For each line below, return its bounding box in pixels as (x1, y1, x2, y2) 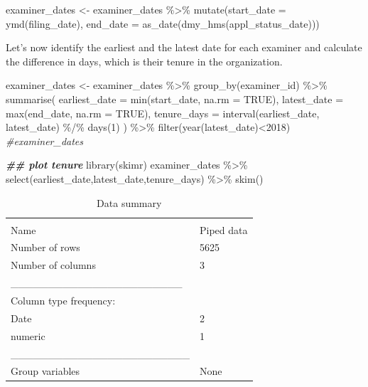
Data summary (97, 195, 162, 210)
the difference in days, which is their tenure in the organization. (6, 53, 283, 68)
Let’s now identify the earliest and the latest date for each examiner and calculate (6, 40, 362, 55)
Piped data (200, 222, 248, 237)
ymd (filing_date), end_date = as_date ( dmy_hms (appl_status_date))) (6, 16, 320, 31)
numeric (11, 328, 45, 343)
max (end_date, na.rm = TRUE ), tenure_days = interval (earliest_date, (6, 105, 320, 120)
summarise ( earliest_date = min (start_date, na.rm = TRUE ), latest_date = (6, 91, 344, 106)
